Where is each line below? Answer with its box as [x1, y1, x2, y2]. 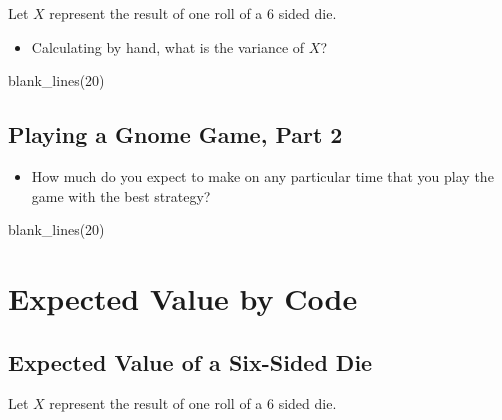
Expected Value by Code [8, 277, 358, 318]
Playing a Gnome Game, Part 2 [8, 119, 343, 150]
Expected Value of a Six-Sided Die [8, 346, 373, 377]
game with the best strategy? [31, 185, 211, 206]
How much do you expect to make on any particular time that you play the [31, 165, 494, 186]
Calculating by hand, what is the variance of [31, 36, 305, 57]
